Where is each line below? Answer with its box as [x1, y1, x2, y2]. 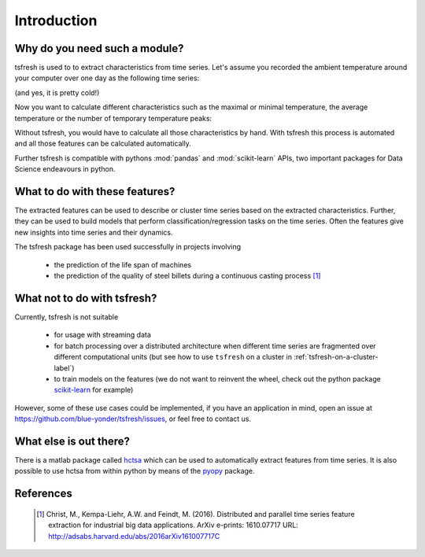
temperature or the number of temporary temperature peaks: [14, 113, 213, 123]
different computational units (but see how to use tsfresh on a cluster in [54, 352, 293, 362]
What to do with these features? [14, 185, 176, 198]
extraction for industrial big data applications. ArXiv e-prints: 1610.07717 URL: [48, 520, 298, 530]
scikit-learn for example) [54, 385, 134, 395]
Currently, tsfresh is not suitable [14, 312, 119, 322]
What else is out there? [14, 434, 130, 448]
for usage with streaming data [54, 330, 151, 340]
